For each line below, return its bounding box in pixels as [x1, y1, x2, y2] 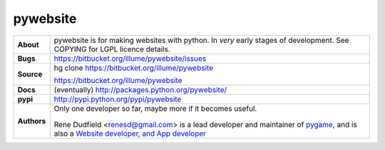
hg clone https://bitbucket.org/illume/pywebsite [53, 63, 214, 73]
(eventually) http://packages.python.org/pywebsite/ [53, 84, 227, 94]
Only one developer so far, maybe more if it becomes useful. [53, 104, 257, 114]
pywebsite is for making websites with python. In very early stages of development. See [53, 35, 349, 45]
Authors [17, 116, 46, 126]
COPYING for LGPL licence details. [53, 44, 170, 54]
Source [17, 69, 43, 79]
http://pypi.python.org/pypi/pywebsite [53, 94, 182, 104]
